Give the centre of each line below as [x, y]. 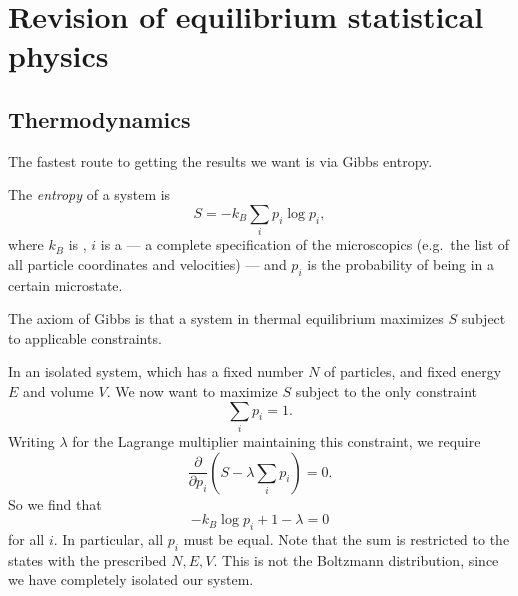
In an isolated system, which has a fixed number [156, 371]
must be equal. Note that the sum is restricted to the [346, 538]
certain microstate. [65, 284]
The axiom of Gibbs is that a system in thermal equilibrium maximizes [226, 318]
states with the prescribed [87, 559]
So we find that [55, 503]
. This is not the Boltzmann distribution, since [356, 559]
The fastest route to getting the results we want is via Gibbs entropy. [220, 160]
